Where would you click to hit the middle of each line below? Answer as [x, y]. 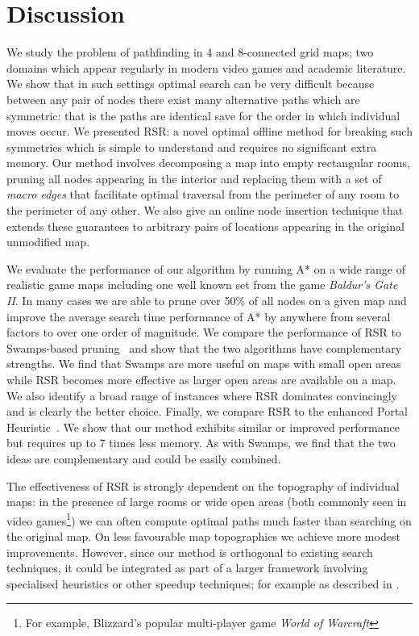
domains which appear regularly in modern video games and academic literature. [206, 67]
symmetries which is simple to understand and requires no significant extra [192, 146]
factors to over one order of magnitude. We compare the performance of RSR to [204, 332]
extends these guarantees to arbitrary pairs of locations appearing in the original [205, 226]
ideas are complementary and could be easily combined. [144, 458]
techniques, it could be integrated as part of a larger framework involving [187, 568]
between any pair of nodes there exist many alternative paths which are [183, 99]
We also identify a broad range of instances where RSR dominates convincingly [202, 395]
